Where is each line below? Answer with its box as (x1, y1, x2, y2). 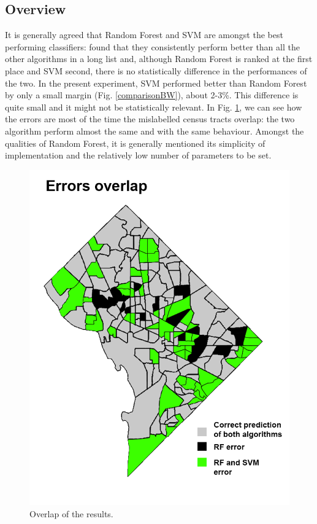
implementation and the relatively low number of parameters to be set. (5, 149, 272, 162)
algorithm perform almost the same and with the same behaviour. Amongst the (5, 124, 304, 137)
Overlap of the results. (29, 507, 113, 520)
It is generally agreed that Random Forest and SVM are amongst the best (5, 28, 283, 41)
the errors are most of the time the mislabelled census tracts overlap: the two (5, 112, 295, 125)
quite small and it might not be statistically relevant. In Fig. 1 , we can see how (5, 100, 302, 113)
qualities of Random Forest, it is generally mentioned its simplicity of (5, 136, 265, 149)
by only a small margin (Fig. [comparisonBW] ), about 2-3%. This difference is (5, 88, 299, 101)
